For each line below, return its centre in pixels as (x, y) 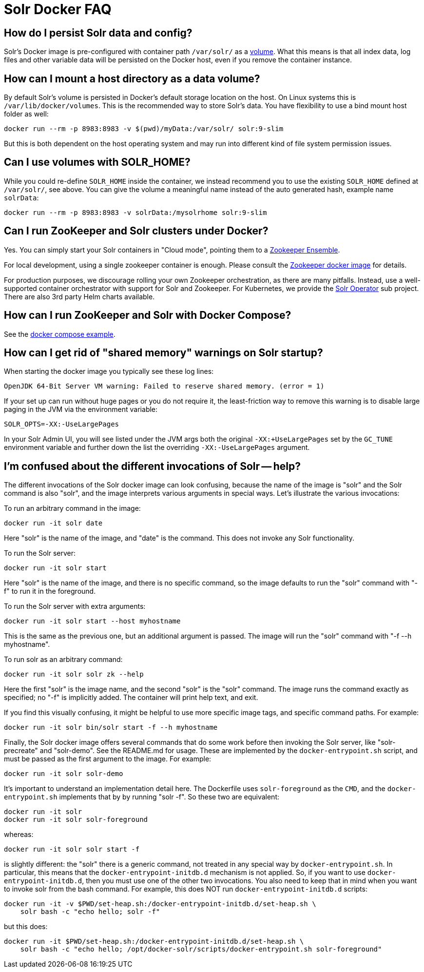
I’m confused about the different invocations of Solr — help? (152, 466)
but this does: (26, 927)
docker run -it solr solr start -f (72, 849)
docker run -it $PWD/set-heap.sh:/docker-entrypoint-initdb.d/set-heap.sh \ (154, 942)
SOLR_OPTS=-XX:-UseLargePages (62, 424)
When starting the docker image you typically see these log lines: (109, 371)
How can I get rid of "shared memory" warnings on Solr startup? (164, 352)
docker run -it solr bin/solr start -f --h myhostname (111, 728)
